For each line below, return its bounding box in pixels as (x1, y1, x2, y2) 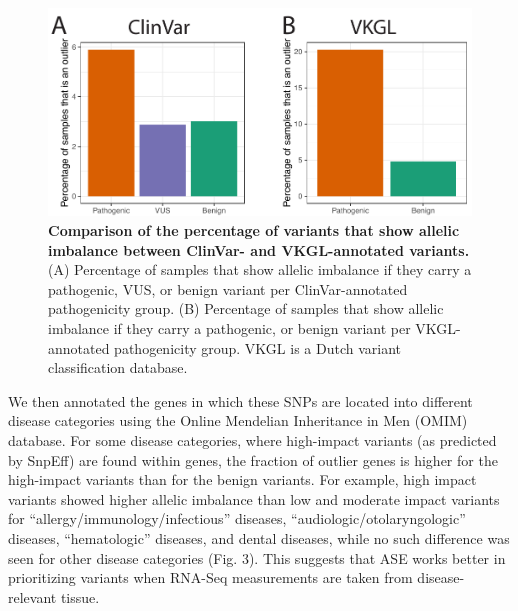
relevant (8, 586, 57, 607)
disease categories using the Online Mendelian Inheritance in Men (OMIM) (8, 410, 468, 431)
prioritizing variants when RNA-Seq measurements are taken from (8, 567, 413, 588)
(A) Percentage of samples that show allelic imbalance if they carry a (48, 259, 472, 280)
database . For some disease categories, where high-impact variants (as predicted (8, 429, 497, 450)
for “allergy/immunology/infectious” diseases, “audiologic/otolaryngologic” (8, 508, 466, 529)
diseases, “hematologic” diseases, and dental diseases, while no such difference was (8, 527, 510, 548)
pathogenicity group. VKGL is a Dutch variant (114, 337, 402, 358)
